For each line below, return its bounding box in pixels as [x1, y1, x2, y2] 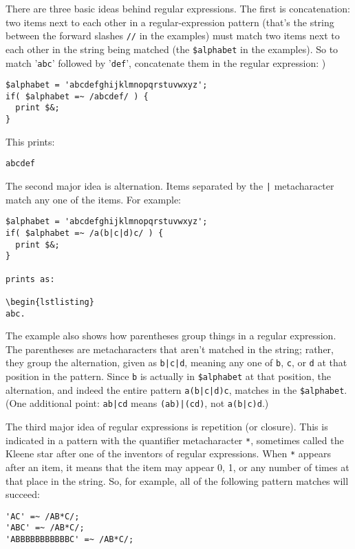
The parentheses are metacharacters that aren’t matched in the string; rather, [6, 341, 334, 356]
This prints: [6, 134, 55, 148]
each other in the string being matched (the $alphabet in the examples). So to [6, 41, 338, 56]
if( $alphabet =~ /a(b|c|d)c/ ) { [6, 228, 164, 238]
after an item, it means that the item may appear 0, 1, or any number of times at [6, 459, 349, 474]
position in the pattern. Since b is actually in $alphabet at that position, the [6, 369, 331, 383]
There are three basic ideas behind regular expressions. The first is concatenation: [6, 1, 350, 15]
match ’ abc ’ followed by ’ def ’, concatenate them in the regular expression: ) [6, 55, 326, 70]
